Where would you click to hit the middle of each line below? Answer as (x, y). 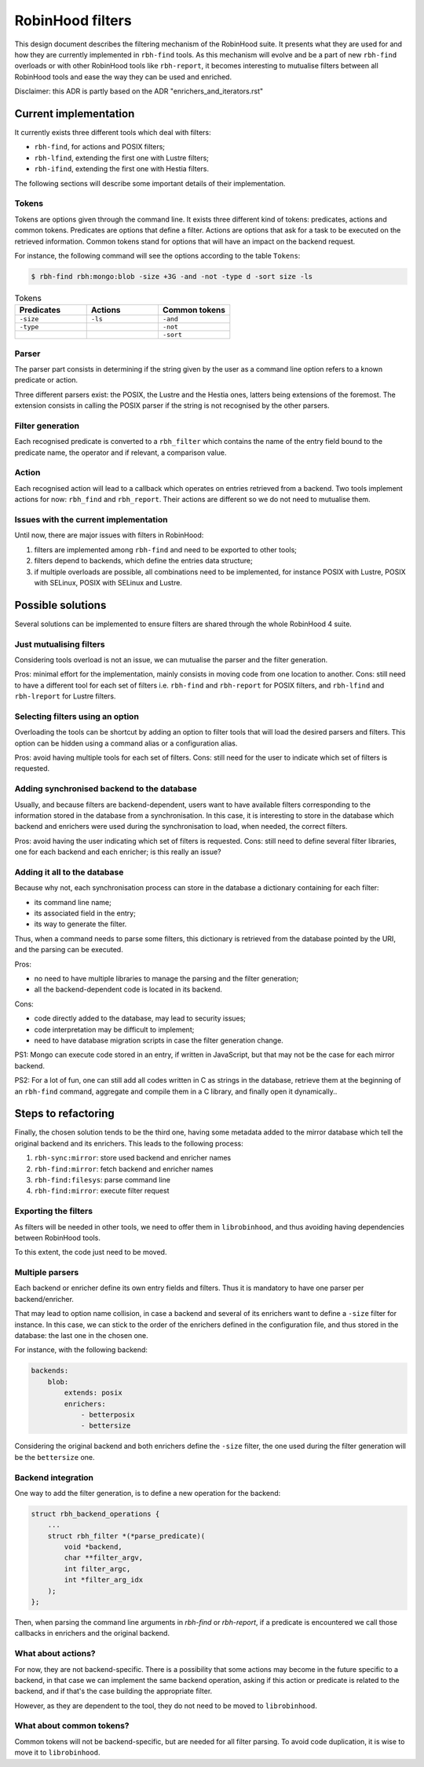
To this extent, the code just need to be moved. (91, 1252)
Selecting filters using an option (77, 717)
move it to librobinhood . (57, 1753)
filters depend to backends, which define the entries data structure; (143, 561)
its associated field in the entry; (85, 913)
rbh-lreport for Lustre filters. (65, 696)
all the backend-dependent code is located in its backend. (128, 989)
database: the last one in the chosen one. (81, 1336)
